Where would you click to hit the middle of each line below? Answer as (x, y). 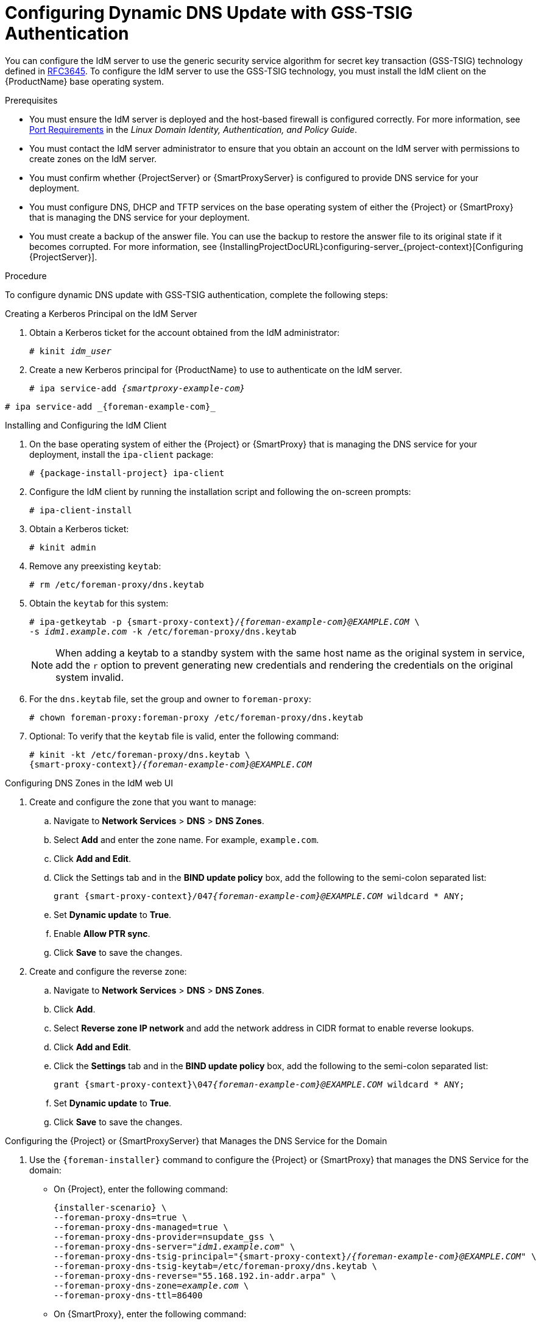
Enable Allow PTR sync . (102, 933)
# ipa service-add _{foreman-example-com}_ (110, 406)
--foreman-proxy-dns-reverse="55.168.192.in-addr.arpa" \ (195, 1276)
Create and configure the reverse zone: (108, 971)
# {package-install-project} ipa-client (127, 473)
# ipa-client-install (81, 510)
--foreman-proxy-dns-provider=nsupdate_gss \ (164, 1237)
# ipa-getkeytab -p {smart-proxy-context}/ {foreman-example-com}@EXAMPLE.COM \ (225, 621)
